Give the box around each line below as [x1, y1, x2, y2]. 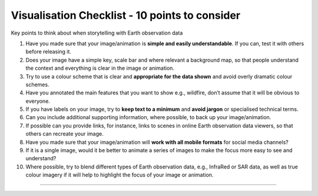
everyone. [25, 97, 50, 104]
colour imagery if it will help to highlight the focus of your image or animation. [25, 171, 214, 178]
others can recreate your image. [25, 130, 104, 137]
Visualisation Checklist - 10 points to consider [11, 9, 241, 22]
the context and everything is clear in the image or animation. [25, 65, 175, 72]
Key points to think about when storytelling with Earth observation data [11, 29, 183, 36]
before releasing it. [25, 48, 72, 55]
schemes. [25, 81, 49, 88]
